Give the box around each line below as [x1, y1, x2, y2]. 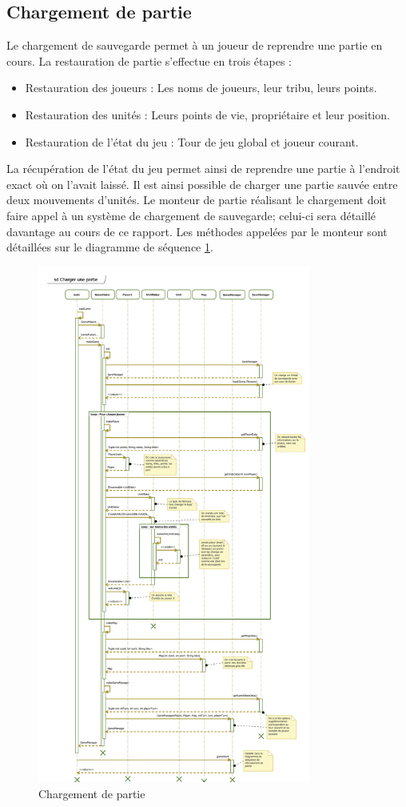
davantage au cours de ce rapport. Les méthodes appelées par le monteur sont [6, 223, 388, 239]
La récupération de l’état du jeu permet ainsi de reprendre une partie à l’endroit [6, 160, 400, 177]
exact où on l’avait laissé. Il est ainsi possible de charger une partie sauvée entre [6, 175, 398, 192]
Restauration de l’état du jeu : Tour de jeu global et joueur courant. [25, 133, 359, 150]
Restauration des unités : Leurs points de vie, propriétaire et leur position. [25, 106, 390, 122]
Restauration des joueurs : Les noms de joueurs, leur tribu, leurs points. [25, 79, 377, 96]
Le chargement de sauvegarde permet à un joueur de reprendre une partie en [6, 37, 383, 54]
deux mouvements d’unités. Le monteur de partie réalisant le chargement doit [6, 191, 387, 208]
